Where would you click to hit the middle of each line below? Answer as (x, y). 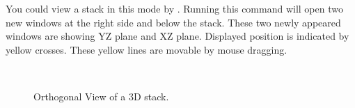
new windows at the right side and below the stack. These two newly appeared (173, 22)
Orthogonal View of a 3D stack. (101, 96)
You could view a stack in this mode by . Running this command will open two (174, 8)
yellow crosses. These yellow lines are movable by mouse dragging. (147, 49)
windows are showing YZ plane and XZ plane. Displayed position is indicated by (177, 36)
